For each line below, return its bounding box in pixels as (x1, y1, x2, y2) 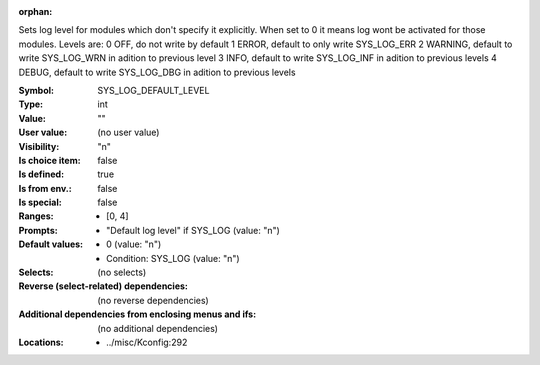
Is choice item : (18, 154, 81, 166)
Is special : (18, 196, 62, 209)
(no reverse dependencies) (97, 294, 209, 306)
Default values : (18, 238, 84, 250)
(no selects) (97, 266, 147, 279)
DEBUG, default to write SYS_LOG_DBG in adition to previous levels (18, 66, 296, 78)
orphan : (18, 6, 53, 17)
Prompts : (18, 224, 59, 236)
